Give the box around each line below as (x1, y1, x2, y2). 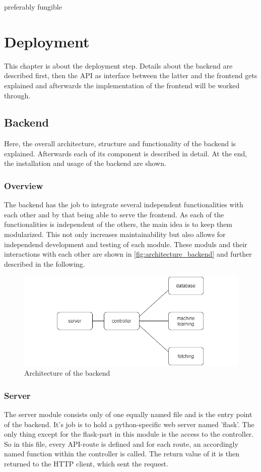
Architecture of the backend (24, 368, 110, 378)
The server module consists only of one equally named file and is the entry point (4, 408, 252, 419)
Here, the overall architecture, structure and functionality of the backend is (4, 138, 236, 149)
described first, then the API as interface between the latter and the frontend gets (4, 70, 257, 81)
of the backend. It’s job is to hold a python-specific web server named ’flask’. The (4, 419, 254, 429)
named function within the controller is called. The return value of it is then (4, 448, 239, 459)
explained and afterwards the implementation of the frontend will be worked (4, 80, 240, 90)
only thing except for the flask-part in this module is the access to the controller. (4, 429, 254, 439)
